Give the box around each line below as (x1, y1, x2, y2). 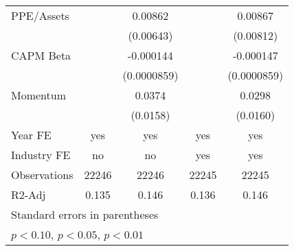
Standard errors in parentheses (11, 206, 159, 222)
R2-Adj (11, 187, 46, 202)
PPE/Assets (11, 8, 69, 23)
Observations (11, 167, 73, 182)
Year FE (11, 127, 52, 143)
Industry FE (11, 147, 71, 163)
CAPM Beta (11, 47, 71, 63)
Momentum (11, 87, 67, 103)
